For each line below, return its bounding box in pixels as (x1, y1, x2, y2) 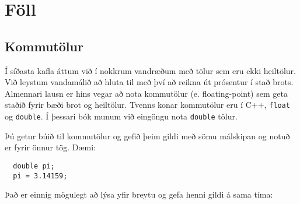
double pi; (13, 161, 55, 170)
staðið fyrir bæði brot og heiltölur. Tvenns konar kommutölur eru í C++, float (5, 99, 290, 111)
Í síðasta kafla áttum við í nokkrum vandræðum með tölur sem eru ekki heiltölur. (5, 64, 296, 76)
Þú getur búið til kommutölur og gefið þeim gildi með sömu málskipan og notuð (5, 129, 290, 142)
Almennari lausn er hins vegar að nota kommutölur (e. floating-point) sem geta (5, 87, 288, 99)
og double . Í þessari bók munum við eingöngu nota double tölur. (5, 110, 238, 122)
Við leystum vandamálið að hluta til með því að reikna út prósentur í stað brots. (5, 76, 294, 88)
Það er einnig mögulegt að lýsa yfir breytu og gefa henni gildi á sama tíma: (5, 188, 273, 201)
